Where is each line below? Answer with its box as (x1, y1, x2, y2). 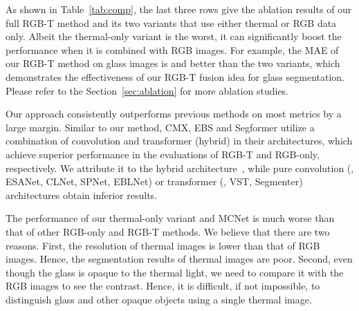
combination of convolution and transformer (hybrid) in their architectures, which (6, 133, 353, 148)
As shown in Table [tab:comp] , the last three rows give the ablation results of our (6, 2, 352, 16)
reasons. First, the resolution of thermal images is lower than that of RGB (6, 238, 320, 252)
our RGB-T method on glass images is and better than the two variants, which (6, 56, 340, 70)
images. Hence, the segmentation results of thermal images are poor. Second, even (6, 252, 353, 266)
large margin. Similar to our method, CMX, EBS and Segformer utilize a (6, 120, 315, 134)
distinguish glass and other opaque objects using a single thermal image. (6, 292, 312, 306)
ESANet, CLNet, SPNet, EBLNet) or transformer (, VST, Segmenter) (6, 174, 303, 189)
